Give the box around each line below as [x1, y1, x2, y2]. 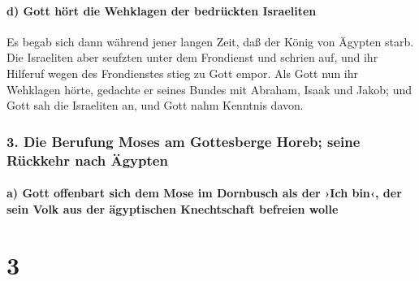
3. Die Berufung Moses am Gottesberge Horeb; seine [6, 131, 361, 151]
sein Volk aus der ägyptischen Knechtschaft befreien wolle [6, 200, 339, 217]
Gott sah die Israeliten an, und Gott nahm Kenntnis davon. [6, 97, 304, 114]
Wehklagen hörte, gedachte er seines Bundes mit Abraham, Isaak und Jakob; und [6, 80, 412, 97]
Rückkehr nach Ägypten [6, 149, 168, 170]
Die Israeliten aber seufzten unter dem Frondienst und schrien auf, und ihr [6, 49, 378, 66]
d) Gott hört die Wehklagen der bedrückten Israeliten [6, 2, 317, 19]
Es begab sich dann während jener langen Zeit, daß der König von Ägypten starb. [6, 32, 414, 50]
